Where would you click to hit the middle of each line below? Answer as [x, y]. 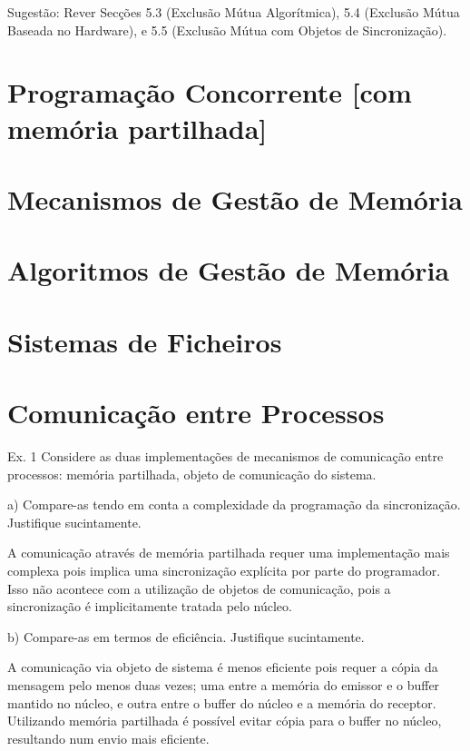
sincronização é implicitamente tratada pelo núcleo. [150, 606]
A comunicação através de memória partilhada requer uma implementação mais [229, 553]
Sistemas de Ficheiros [145, 341]
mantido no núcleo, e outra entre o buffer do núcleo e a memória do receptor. [222, 702]
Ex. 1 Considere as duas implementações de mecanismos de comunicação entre [225, 456]
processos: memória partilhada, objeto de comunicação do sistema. [192, 474]
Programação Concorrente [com [210, 92]
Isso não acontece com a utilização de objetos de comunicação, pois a [199, 588]
